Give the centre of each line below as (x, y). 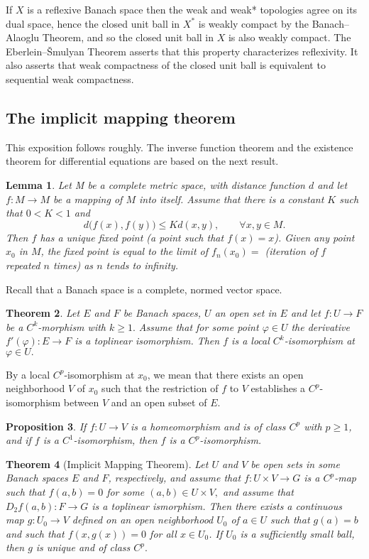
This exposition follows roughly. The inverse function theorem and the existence (180, 147)
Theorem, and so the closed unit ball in (128, 37)
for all (163, 533)
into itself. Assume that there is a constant (231, 199)
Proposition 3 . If (46, 426)
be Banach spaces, (162, 313)
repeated (23, 265)
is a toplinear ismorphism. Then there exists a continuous (217, 505)
